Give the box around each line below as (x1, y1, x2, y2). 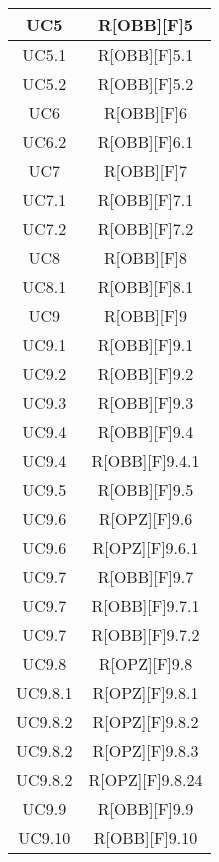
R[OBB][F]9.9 (97, 797, 194, 820)
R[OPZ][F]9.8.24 (88, 768, 203, 791)
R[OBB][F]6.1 (97, 130, 194, 153)
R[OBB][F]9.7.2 (91, 623, 200, 646)
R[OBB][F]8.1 (97, 275, 194, 298)
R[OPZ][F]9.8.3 (92, 739, 199, 762)
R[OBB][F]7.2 (97, 217, 194, 240)
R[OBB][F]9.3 (97, 391, 194, 414)
